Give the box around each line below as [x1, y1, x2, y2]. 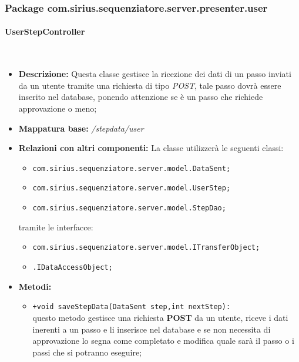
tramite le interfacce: [18, 220, 93, 233]
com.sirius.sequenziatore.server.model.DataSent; [32, 164, 231, 173]
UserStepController [5, 25, 85, 38]
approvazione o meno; [18, 102, 97, 115]
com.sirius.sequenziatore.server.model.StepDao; [32, 204, 226, 213]
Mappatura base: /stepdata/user [18, 122, 144, 134]
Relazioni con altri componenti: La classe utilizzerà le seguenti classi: [18, 142, 284, 154]
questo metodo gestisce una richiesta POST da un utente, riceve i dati [32, 311, 288, 323]
